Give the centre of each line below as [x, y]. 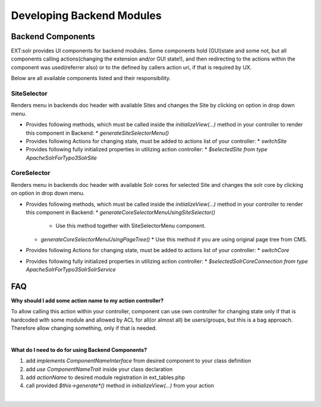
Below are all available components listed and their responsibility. [91, 78]
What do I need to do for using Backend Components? [79, 349]
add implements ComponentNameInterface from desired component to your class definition [139, 361]
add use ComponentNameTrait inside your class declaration [99, 369]
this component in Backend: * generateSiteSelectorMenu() [97, 133]
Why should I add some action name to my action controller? [87, 300]
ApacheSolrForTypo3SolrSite [62, 158]
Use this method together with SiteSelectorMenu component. [131, 226]
